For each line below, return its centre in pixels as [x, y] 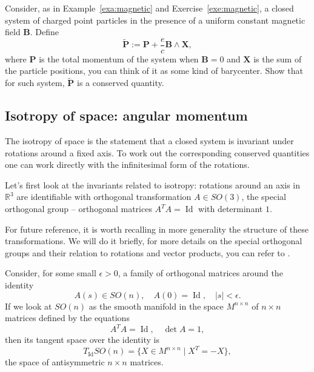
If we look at [28, 306]
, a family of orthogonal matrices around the [200, 273]
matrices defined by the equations [67, 318]
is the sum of [278, 58]
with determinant [231, 209]
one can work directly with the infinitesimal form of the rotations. [127, 164]
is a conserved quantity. [120, 83]
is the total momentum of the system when [119, 58]
